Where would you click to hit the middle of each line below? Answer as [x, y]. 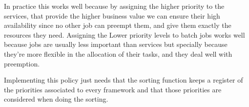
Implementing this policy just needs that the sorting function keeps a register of [124, 80]
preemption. [22, 63]
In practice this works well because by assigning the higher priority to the [114, 6]
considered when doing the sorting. [56, 99]
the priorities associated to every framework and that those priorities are [113, 89]
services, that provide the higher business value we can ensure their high [112, 15]
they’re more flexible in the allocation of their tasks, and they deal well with [118, 53]
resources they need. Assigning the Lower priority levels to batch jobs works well [124, 34]
